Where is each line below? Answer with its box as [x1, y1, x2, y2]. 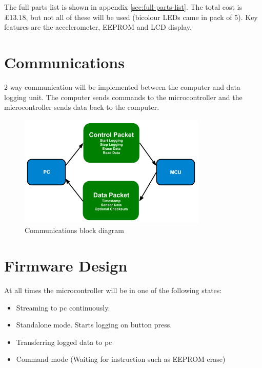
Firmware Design [4, 255, 128, 276]
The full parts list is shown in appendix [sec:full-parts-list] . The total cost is [4, 2, 242, 12]
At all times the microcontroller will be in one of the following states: [4, 285, 222, 296]
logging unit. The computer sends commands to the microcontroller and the [4, 91, 243, 102]
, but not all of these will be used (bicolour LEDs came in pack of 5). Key [26, 11, 258, 22]
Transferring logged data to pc [16, 336, 112, 347]
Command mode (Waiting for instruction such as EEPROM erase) [16, 354, 226, 364]
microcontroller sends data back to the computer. [4, 102, 159, 112]
